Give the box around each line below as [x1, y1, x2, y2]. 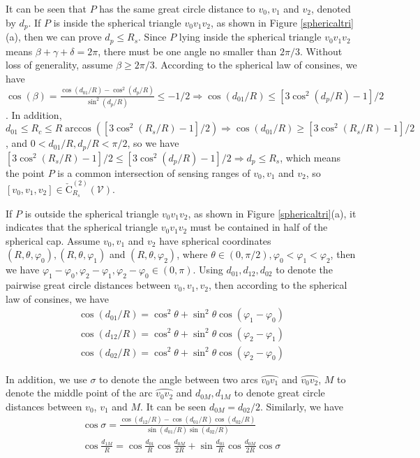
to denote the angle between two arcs [99, 371, 258, 386]
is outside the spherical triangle [24, 206, 159, 220]
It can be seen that [6, 1, 87, 15]
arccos [65, 124, 91, 134]
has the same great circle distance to [99, 1, 255, 15]
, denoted [311, 1, 351, 15]
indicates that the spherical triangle [6, 220, 158, 234]
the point [6, 165, 45, 180]
